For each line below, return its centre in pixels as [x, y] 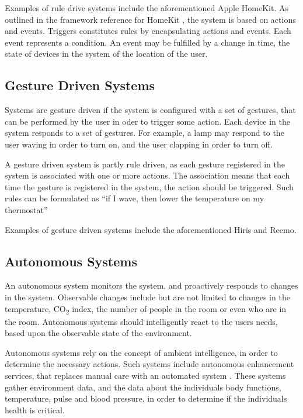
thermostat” [26, 209]
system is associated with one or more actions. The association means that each [147, 175]
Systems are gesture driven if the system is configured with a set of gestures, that [150, 110]
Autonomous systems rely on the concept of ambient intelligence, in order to [141, 352]
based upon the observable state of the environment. [98, 333]
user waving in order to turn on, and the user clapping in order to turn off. [139, 144]
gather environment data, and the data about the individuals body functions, [143, 387]
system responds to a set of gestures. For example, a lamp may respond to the [144, 133]
